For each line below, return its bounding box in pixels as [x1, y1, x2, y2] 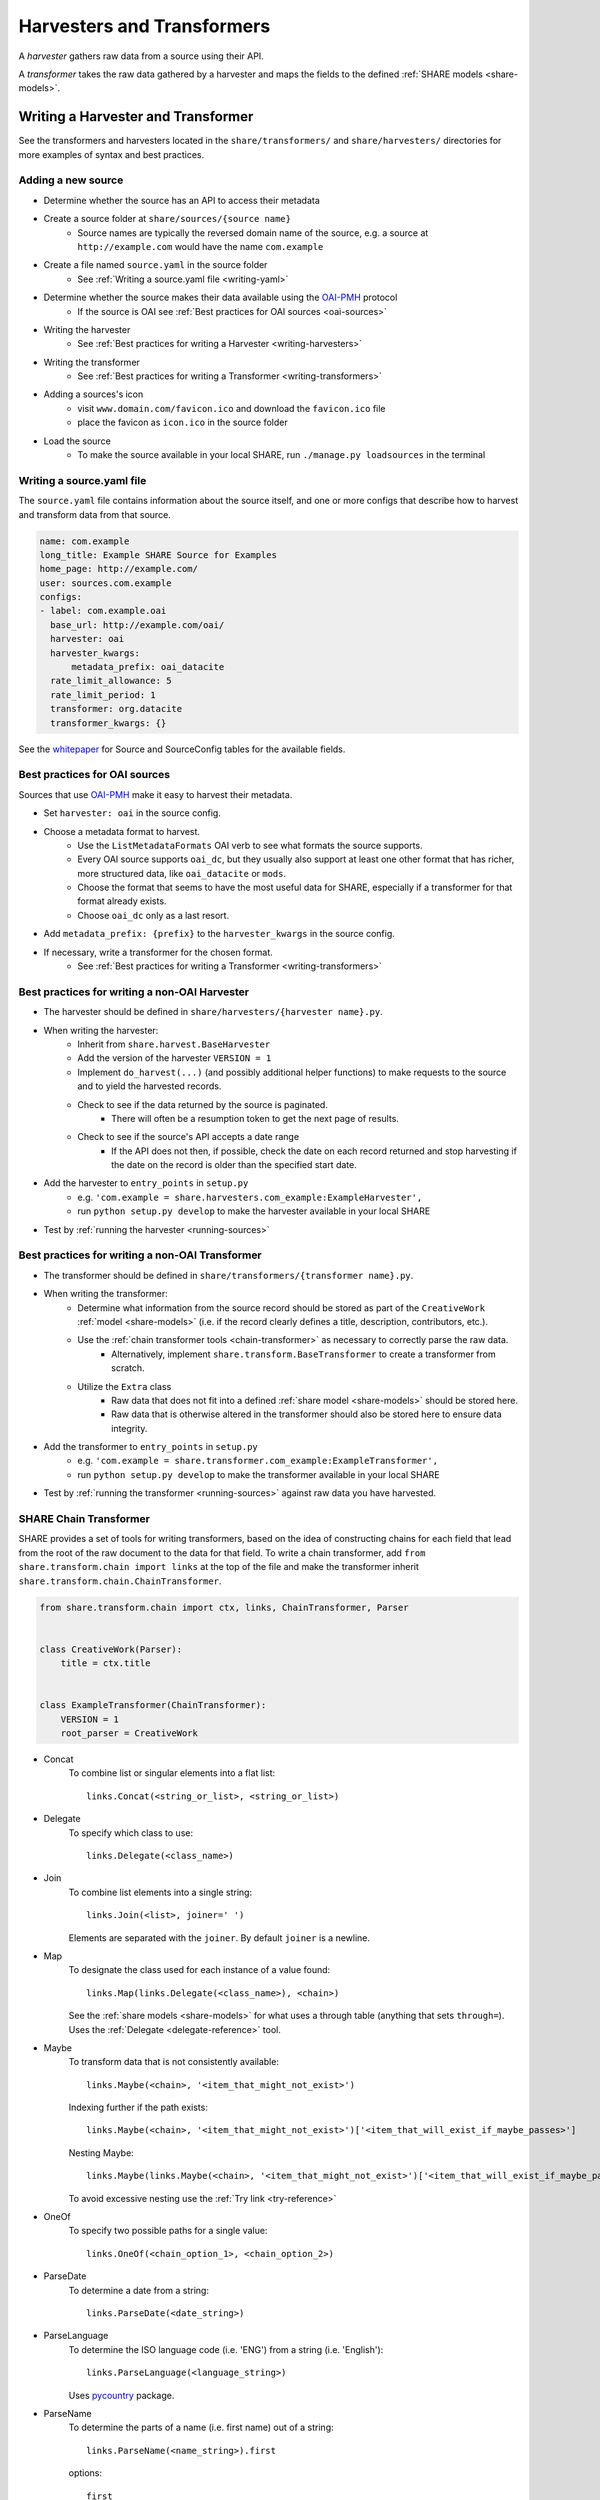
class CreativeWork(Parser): [39, 1643, 183, 1655]
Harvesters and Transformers [18, 15, 271, 37]
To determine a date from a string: [68, 2284, 210, 2296]
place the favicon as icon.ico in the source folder [77, 416, 289, 429]
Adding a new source [18, 173, 124, 187]
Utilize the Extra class [77, 1380, 172, 1392]
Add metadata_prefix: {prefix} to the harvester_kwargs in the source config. [43, 928, 395, 940]
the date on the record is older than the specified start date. [111, 1159, 357, 1171]
